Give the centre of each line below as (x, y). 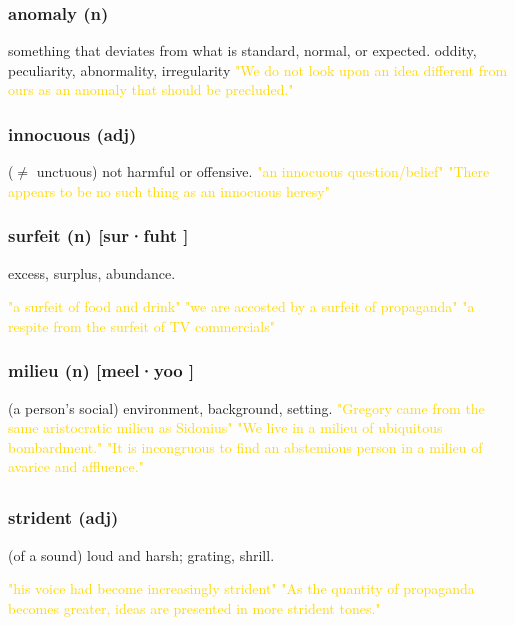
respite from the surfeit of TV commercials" (141, 325)
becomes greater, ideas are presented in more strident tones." (194, 607)
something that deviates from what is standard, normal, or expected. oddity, (242, 50)
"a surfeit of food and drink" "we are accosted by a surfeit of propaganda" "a (241, 306)
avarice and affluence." (76, 466)
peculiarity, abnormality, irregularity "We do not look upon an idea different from (258, 69)
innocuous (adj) (72, 133)
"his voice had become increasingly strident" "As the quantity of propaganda (241, 588)
